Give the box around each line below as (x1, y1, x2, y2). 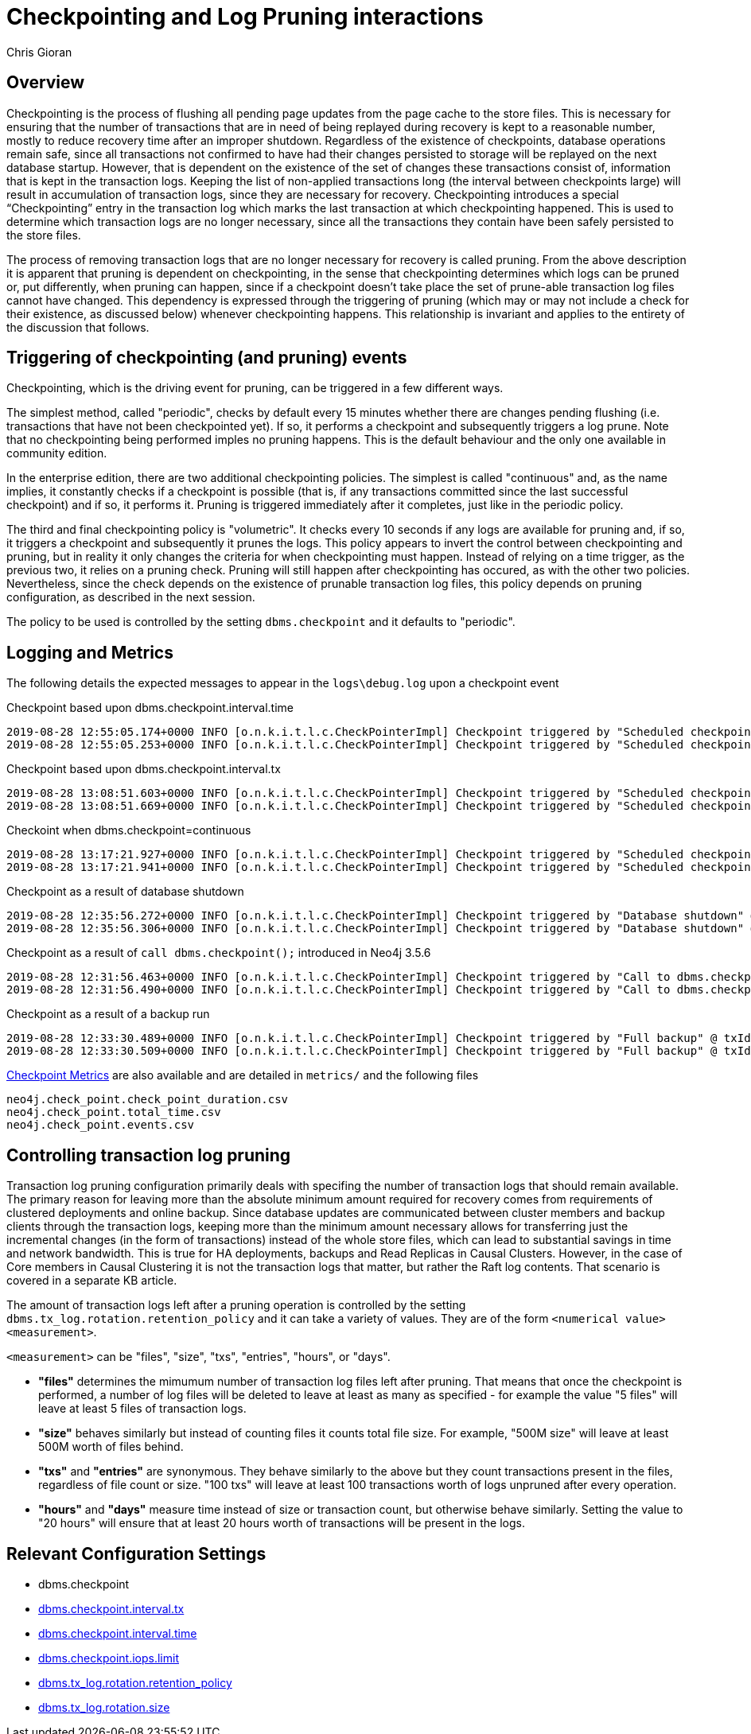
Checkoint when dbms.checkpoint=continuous (6, 823, 251, 838)
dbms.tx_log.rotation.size (38, 1700, 170, 1714)
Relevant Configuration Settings (6, 1543, 267, 1564)
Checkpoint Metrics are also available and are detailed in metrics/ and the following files (6, 1068, 479, 1083)
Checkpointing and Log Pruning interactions (6, 3, 484, 30)
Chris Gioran (6, 45, 72, 59)
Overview (6, 72, 85, 93)
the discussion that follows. (6, 320, 150, 334)
